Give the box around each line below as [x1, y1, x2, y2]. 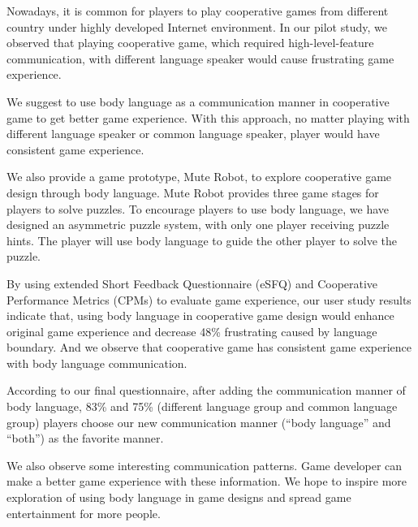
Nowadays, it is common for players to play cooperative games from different [6, 2, 389, 19]
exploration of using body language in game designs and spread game [6, 489, 351, 506]
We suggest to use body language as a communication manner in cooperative [6, 93, 390, 110]
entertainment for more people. [6, 504, 161, 521]
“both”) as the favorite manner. [6, 430, 164, 447]
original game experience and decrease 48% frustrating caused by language [6, 322, 377, 339]
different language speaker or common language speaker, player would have [6, 125, 380, 142]
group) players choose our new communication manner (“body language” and [6, 413, 391, 430]
